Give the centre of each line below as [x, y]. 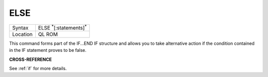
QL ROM [48, 34]
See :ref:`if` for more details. [38, 69]
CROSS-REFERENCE [31, 59]
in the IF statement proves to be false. [48, 50]
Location [22, 34]
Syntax [20, 28]
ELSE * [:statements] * [62, 27]
